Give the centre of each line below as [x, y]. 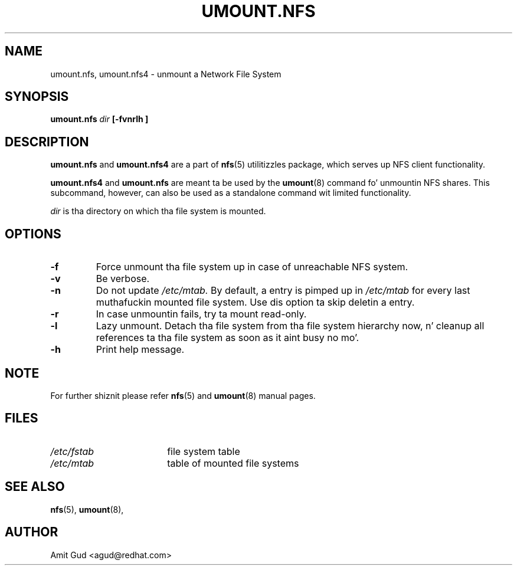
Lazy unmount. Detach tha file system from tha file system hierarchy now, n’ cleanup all [290, 326]
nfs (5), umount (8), [87, 509]
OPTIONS [33, 234]
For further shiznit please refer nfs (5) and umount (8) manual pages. [183, 395]
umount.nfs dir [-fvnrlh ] [99, 119]
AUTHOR [32, 532]
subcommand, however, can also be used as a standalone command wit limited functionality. [231, 193]
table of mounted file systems [233, 463]
